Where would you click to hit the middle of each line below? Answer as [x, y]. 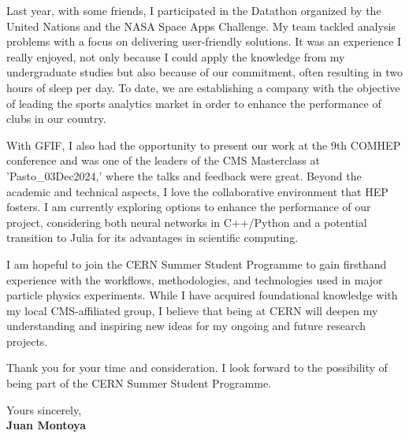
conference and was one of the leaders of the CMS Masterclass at [163, 160]
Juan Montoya [46, 425]
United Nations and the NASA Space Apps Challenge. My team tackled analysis [201, 26]
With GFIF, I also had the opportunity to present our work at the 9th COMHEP [204, 145]
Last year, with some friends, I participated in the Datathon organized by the [194, 10]
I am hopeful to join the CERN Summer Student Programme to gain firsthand [197, 264]
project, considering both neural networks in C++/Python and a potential [187, 222]
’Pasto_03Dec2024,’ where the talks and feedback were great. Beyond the [184, 175]
